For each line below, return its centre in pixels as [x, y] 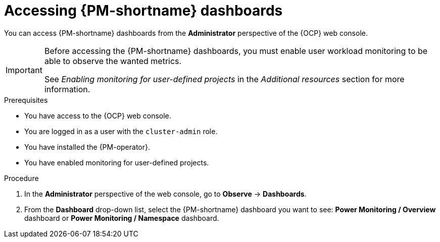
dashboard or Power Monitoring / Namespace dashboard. [122, 218]
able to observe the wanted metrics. [113, 61]
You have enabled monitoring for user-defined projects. [117, 162]
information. [67, 89]
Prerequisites [26, 100]
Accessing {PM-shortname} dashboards [143, 11]
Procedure [21, 178]
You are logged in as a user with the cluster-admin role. [121, 131]
